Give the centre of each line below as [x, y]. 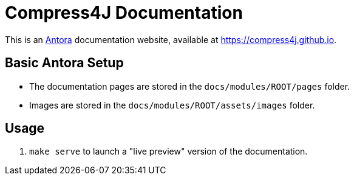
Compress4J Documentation [124, 13]
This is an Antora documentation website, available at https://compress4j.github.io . [171, 39]
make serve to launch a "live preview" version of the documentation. [168, 152]
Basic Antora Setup [64, 63]
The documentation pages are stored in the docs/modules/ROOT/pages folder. [190, 86]
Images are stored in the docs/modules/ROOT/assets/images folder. [172, 105]
